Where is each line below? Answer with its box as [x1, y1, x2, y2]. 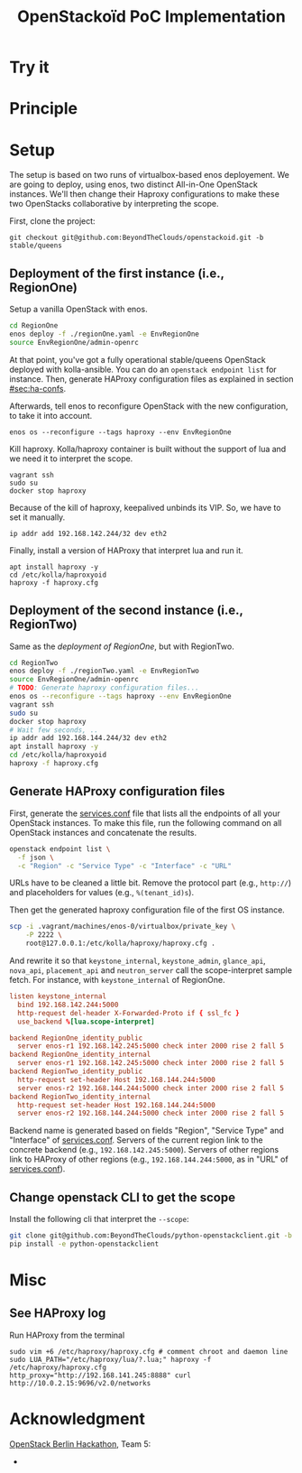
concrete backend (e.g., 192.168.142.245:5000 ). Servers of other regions [9, 1144, 279, 1155]
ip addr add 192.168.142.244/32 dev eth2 [9, 529, 168, 538]
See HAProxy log [9, 1306, 106, 1321]
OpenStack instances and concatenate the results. [9, 827, 197, 838]
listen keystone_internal [9, 992, 106, 1001]
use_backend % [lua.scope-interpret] [17, 1017, 155, 1026]
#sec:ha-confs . [9, 383, 66, 394]
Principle [9, 98, 78, 119]
